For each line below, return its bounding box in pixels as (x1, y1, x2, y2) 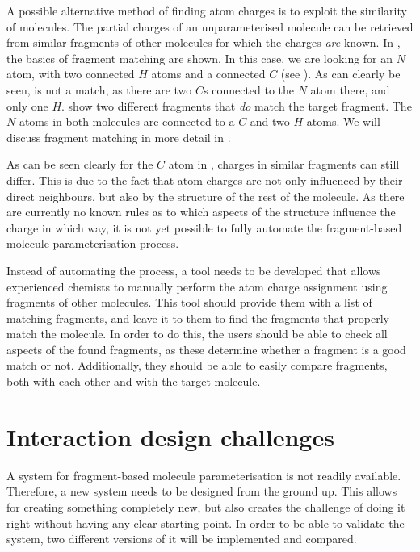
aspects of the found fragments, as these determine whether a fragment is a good (6, 341, 406, 358)
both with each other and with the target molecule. (6, 373, 261, 390)
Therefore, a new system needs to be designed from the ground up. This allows (6, 483, 397, 500)
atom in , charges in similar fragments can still (168, 156, 400, 173)
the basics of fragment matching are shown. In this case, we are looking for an (6, 49, 393, 66)
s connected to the (203, 81, 295, 98)
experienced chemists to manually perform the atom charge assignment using (6, 278, 388, 295)
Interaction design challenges (6, 420, 334, 453)
